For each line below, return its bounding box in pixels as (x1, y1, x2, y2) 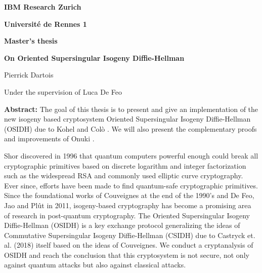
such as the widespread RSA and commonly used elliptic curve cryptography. (4, 170, 243, 181)
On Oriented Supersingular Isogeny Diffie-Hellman (4, 52, 185, 63)
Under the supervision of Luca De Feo (4, 86, 122, 97)
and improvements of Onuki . (4, 133, 95, 144)
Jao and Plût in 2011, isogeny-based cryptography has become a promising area (4, 200, 251, 210)
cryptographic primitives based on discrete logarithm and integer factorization (4, 160, 246, 171)
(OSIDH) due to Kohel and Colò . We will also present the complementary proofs (4, 123, 257, 134)
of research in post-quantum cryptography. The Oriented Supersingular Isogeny (4, 210, 250, 220)
